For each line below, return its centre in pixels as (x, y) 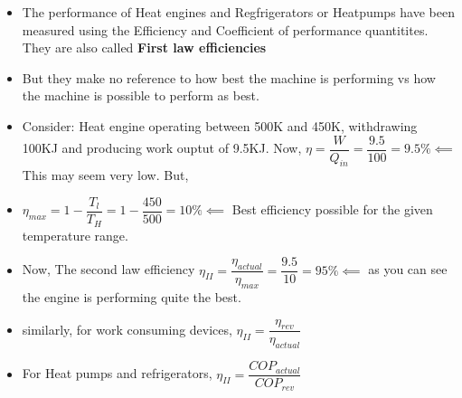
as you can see (408, 269)
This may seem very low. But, (105, 175)
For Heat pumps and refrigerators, (117, 373)
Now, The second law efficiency (108, 269)
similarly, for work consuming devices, (127, 329)
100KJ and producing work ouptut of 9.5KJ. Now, (162, 148)
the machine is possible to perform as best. (141, 95)
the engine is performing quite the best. (132, 296)
